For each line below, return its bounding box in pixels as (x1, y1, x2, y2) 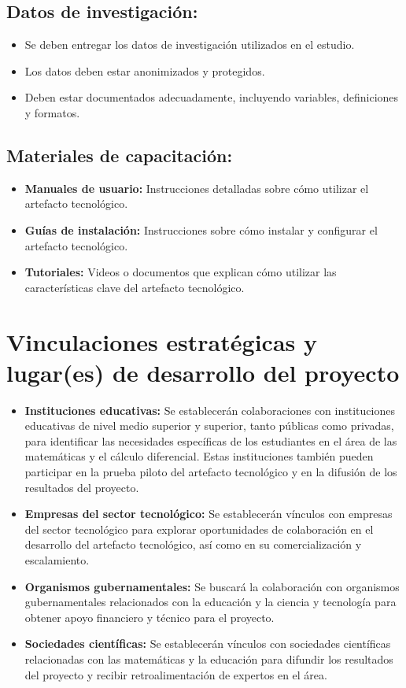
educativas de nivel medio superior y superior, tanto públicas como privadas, (24, 417, 394, 434)
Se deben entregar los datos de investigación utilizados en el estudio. (24, 36, 355, 53)
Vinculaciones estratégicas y (6, 325, 317, 357)
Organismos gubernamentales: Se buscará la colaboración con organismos (24, 578, 400, 594)
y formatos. (24, 104, 80, 120)
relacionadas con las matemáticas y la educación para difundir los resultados (24, 650, 393, 667)
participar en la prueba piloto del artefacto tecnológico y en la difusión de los (24, 464, 397, 480)
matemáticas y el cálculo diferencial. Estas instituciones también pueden (24, 448, 374, 464)
